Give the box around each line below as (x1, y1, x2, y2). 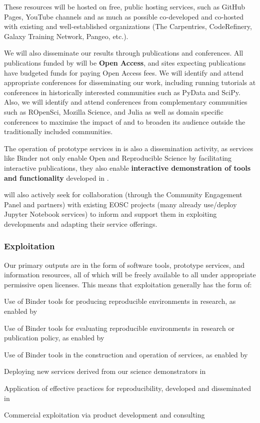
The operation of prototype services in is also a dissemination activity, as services (4, 143, 253, 153)
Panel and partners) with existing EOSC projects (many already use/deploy (4, 199, 237, 209)
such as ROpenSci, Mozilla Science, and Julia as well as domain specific (4, 106, 223, 117)
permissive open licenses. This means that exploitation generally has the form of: (4, 279, 252, 289)
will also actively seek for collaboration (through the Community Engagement (4, 189, 242, 200)
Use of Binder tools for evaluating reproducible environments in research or (4, 322, 234, 333)
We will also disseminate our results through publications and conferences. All (4, 48, 243, 58)
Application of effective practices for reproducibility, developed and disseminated (4, 383, 251, 393)
